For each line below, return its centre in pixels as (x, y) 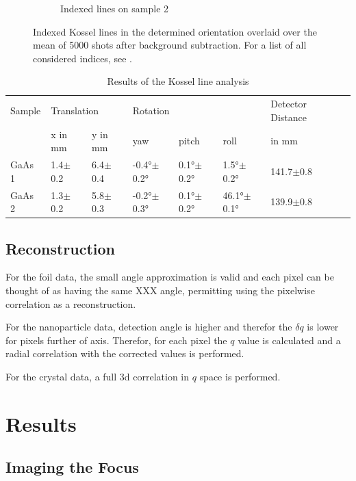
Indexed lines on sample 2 (115, 8)
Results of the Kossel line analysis (178, 81)
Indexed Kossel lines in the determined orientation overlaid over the (175, 31)
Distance (289, 117)
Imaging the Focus (72, 467)
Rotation (151, 110)
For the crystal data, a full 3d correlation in (98, 376)
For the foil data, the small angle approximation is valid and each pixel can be (170, 277)
